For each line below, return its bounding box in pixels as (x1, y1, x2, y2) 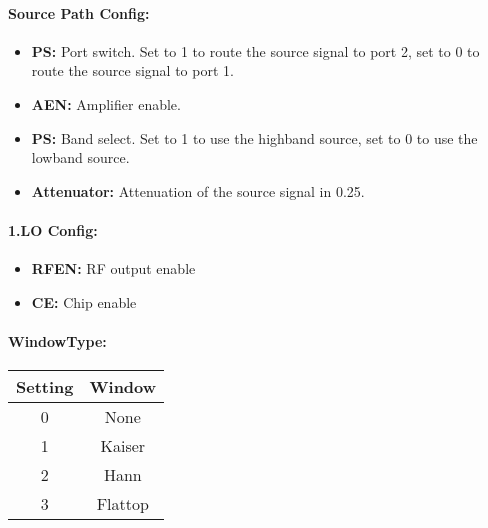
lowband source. (31, 147, 130, 168)
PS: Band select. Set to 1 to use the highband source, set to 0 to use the (31, 127, 478, 148)
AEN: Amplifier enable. (31, 93, 181, 114)
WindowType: (8, 330, 107, 351)
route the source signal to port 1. (31, 60, 234, 81)
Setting (16, 375, 74, 399)
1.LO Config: (8, 219, 98, 240)
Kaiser (100, 434, 146, 458)
